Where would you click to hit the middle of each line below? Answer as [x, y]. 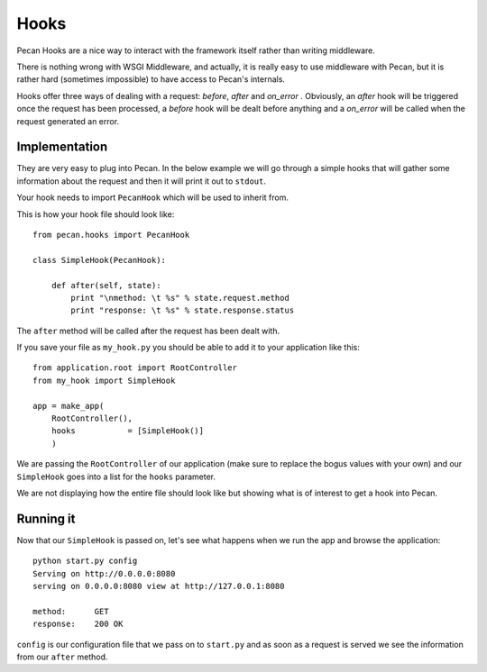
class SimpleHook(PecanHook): [100, 260]
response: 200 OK [78, 624]
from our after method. [62, 657]
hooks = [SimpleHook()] [128, 431]
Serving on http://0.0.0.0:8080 [104, 573]
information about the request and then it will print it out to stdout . [141, 181]
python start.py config [85, 561]
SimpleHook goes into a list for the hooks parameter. [116, 477]
